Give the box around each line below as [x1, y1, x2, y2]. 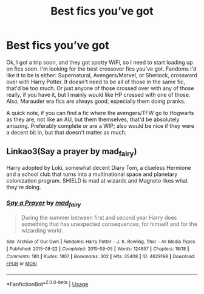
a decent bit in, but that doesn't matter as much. [6, 128, 127, 136]
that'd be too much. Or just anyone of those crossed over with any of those [6, 84, 194, 92]
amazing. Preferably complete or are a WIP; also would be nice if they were [6, 122, 195, 129]
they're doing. [6, 183, 41, 191]
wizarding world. [21, 226, 64, 234]
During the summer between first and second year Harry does [21, 214, 177, 221]
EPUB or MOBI [6, 261, 38, 267]
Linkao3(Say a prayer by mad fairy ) [6, 146, 137, 158]
